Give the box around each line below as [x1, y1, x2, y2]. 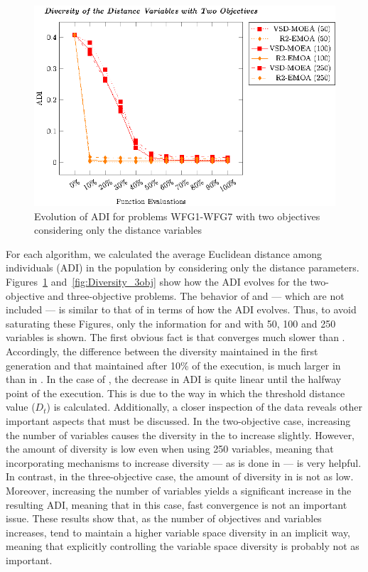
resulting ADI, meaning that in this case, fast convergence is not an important [6, 497, 347, 512]
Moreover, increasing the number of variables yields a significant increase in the [6, 482, 352, 497]
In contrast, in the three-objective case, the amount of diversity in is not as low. [6, 469, 354, 484]
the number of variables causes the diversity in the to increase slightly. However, [6, 427, 355, 442]
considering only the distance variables [34, 222, 202, 237]
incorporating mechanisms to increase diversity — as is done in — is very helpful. [6, 455, 362, 470]
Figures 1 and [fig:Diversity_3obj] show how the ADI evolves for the [6, 274, 307, 289]
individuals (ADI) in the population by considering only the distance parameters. [6, 260, 359, 275]
